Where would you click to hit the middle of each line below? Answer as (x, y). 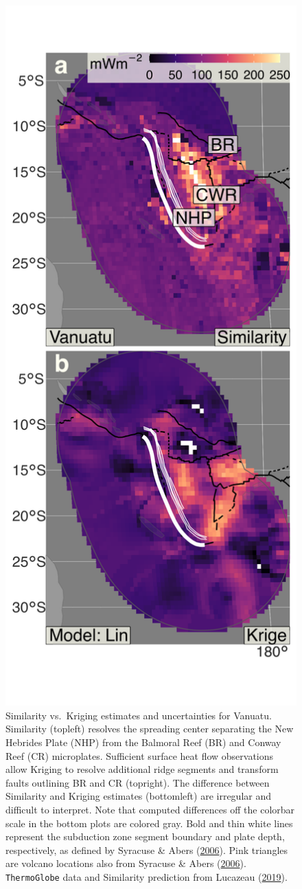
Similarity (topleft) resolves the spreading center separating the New (150, 729)
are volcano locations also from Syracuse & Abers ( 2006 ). (126, 863)
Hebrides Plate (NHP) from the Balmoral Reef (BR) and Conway (143, 742)
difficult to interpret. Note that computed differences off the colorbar (150, 809)
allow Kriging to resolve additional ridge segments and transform (142, 769)
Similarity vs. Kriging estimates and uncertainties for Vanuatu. (139, 715)
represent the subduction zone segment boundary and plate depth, (145, 836)
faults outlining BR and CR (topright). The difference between (138, 782)
